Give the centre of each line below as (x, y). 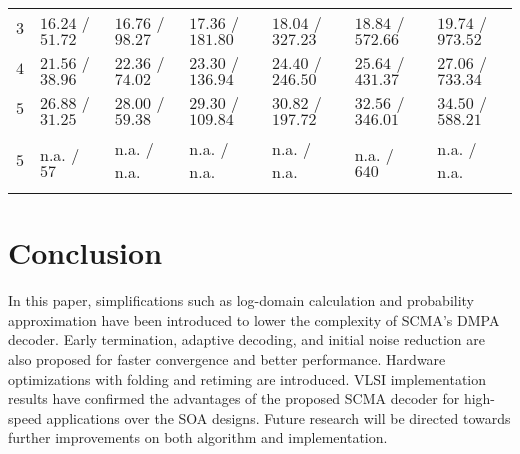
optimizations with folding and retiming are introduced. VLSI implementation (247, 378)
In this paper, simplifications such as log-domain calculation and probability (241, 300)
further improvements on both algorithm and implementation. (198, 437)
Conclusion (85, 252)
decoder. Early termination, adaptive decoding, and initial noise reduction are (246, 339)
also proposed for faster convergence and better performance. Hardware (227, 358)
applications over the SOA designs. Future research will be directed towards (278, 417)
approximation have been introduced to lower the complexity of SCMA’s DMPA (254, 319)
